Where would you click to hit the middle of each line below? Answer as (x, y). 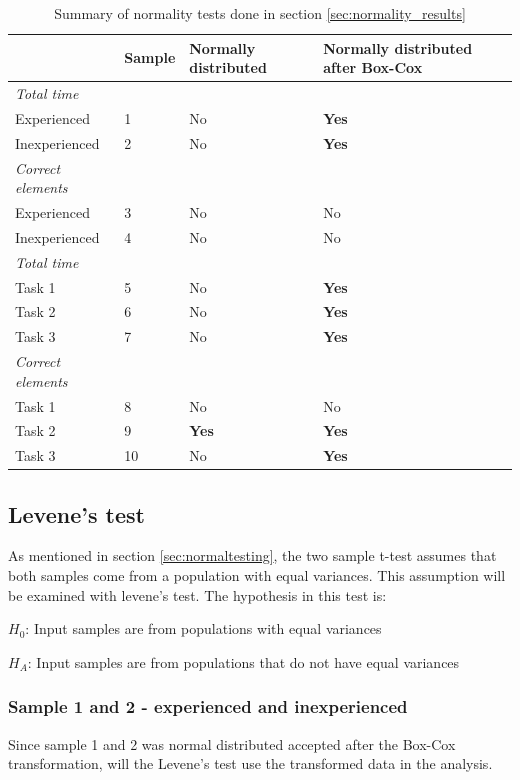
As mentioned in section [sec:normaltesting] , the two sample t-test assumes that (252, 555)
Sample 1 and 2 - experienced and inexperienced (208, 706)
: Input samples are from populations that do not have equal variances (243, 661)
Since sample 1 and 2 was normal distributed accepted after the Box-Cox (232, 743)
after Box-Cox (373, 67)
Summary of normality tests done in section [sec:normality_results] (260, 13)
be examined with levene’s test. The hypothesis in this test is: (197, 594)
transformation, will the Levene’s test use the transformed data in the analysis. (250, 763)
